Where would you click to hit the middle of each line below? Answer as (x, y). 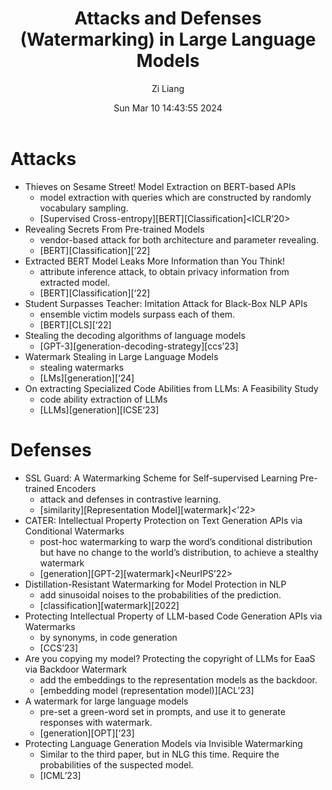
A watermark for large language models (106, 701)
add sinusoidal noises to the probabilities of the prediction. (160, 594)
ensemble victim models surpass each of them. (137, 314)
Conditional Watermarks (74, 531)
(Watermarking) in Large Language (168, 39)
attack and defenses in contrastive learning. (130, 499)
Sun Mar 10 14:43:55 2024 (168, 108)
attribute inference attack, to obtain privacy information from (164, 271)
